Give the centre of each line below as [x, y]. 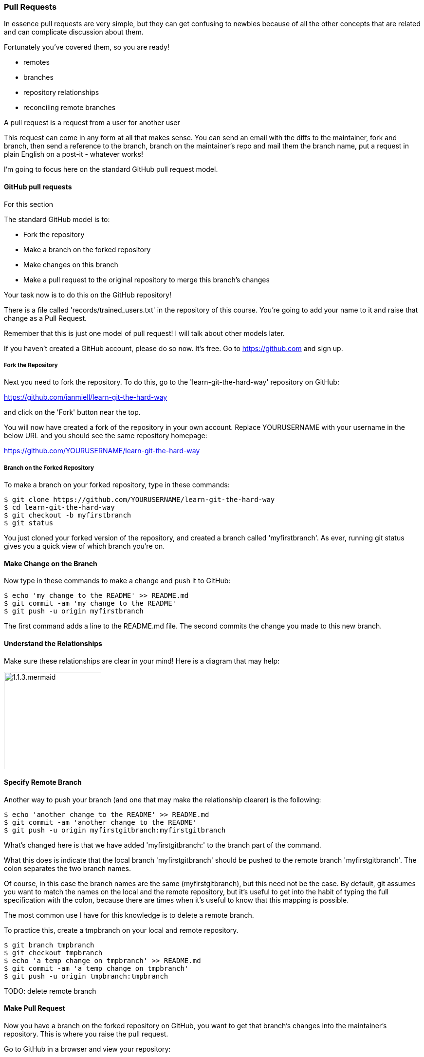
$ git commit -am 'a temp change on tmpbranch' [96, 968]
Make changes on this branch [71, 264]
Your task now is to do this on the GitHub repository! [88, 295]
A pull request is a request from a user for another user [92, 123]
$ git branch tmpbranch [49, 945]
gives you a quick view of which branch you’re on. [84, 546]
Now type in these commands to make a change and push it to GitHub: [117, 581]
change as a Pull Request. [46, 318]
